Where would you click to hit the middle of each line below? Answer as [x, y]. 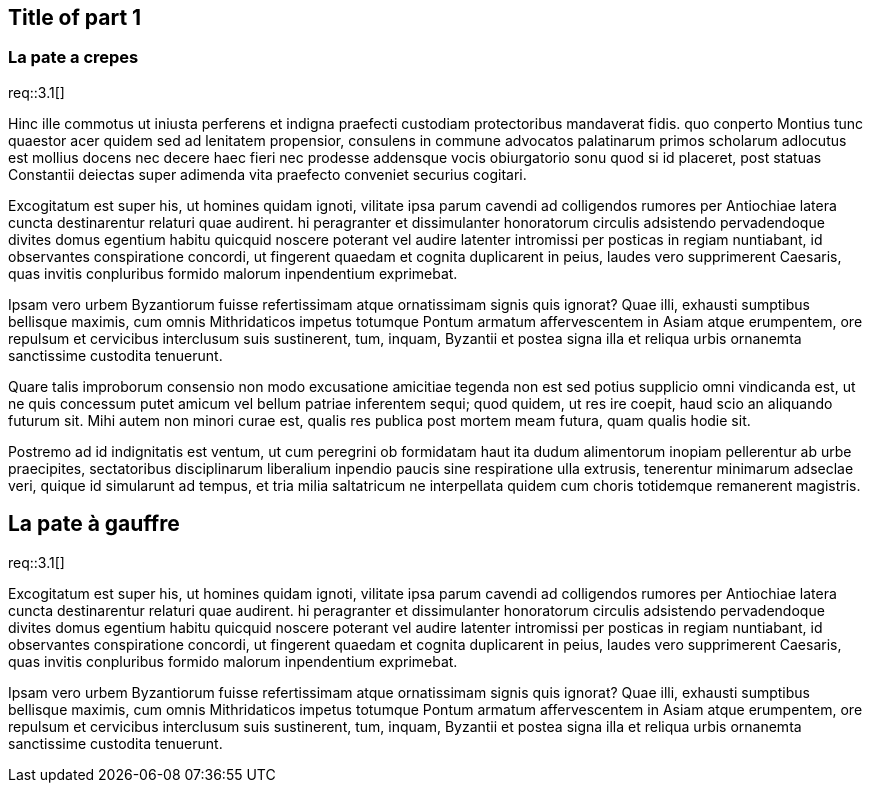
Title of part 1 [75, 17]
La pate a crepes [73, 57]
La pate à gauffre [94, 524]
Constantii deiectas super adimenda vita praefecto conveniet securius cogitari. [267, 174]
